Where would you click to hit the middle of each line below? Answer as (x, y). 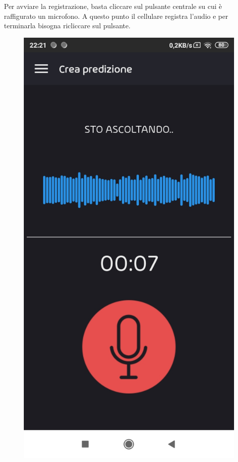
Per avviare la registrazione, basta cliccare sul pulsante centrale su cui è (113, 6)
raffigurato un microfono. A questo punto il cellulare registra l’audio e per (116, 16)
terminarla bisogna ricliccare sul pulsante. (67, 26)
